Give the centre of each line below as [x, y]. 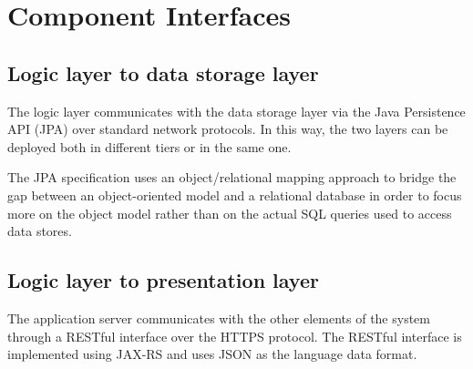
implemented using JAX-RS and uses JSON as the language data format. [212, 354]
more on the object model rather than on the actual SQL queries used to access [230, 213]
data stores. [40, 231]
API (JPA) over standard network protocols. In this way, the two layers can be [228, 129]
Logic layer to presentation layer [163, 280]
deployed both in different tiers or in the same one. [149, 146]
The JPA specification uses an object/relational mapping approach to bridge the [232, 177]
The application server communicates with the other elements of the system [219, 318]
